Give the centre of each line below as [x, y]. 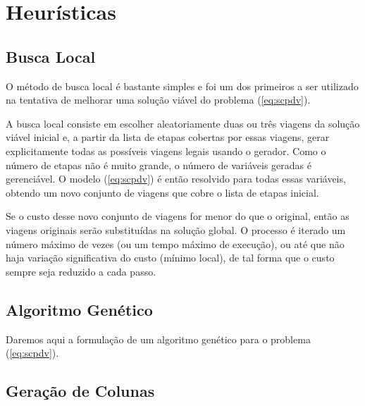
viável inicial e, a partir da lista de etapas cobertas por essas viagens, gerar [168, 137]
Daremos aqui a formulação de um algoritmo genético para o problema [158, 339]
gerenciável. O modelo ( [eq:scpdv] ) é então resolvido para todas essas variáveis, [176, 179]
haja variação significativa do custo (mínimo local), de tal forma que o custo [170, 258]
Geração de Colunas [80, 391]
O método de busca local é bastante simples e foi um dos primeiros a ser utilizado [182, 86]
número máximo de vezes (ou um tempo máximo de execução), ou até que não [175, 244]
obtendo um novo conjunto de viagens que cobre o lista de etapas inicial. [162, 192]
